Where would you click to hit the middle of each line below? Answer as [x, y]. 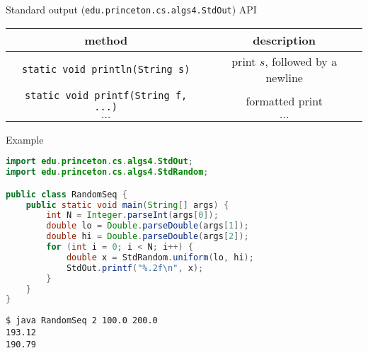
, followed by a [301, 61]
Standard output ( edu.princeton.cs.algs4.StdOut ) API [131, 9]
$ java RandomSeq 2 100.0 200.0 [82, 321]
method [106, 40]
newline [284, 77]
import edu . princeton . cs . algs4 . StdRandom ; [107, 172]
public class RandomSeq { [67, 194]
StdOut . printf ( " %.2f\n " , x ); [135, 268]
